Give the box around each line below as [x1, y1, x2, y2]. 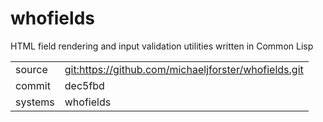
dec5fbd [64, 78, 105, 92]
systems [15, 95, 55, 109]
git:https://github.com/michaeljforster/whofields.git [64, 62, 304, 76]
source [15, 62, 48, 76]
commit [15, 78, 51, 92]
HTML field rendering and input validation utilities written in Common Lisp [10, 40, 314, 52]
